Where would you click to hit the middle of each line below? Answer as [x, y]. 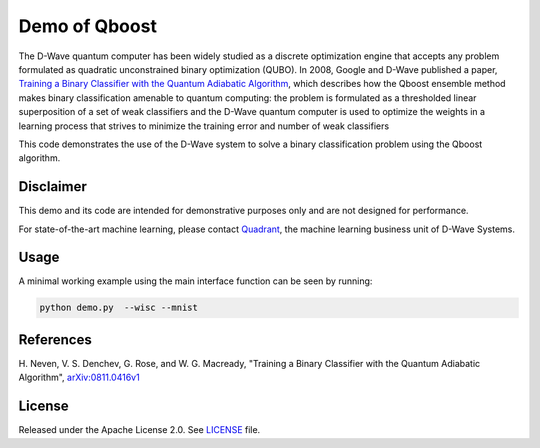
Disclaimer [52, 186]
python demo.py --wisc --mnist [119, 308]
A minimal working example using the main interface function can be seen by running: [195, 281]
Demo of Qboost [87, 26]
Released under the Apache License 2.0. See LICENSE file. [139, 430]
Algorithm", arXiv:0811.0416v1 [79, 377]
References [55, 339]
